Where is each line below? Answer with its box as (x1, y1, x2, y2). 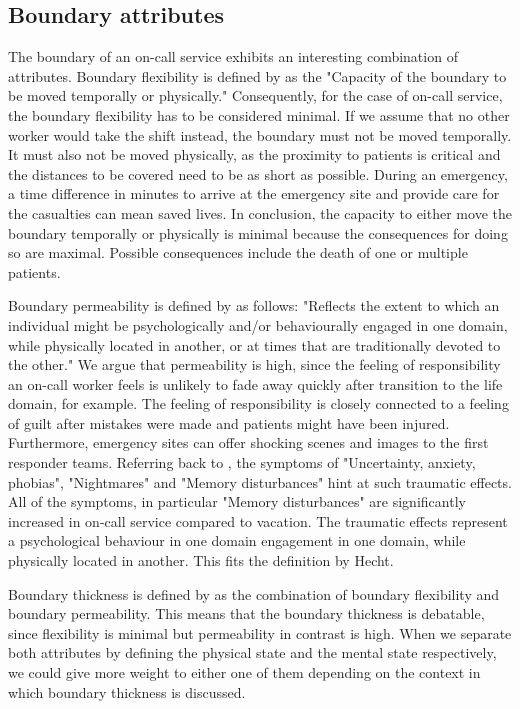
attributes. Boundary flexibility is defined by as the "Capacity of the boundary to (8, 65, 507, 86)
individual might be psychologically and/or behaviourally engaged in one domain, (8, 314, 508, 335)
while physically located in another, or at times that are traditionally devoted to (8, 334, 501, 355)
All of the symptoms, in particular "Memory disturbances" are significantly (8, 491, 466, 512)
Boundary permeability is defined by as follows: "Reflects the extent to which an (8, 295, 500, 316)
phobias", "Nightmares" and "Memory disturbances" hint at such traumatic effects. (8, 471, 512, 492)
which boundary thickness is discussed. (8, 681, 246, 702)
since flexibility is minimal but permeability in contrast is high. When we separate (8, 622, 512, 643)
